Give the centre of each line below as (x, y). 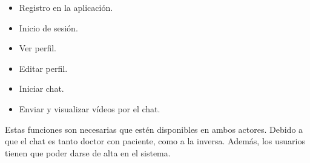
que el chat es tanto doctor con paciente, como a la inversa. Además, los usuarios (155, 141)
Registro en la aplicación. (66, 7)
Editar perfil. (43, 68)
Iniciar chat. (41, 88)
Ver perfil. (38, 48)
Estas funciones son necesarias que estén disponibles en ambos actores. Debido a (154, 129)
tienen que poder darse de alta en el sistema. (88, 152)
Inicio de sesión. (48, 27)
